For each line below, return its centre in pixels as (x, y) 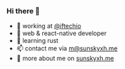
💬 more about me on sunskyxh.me (65, 59)
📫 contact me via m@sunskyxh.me (67, 48)
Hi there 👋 (23, 11)
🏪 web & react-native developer (61, 33)
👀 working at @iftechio (49, 26)
